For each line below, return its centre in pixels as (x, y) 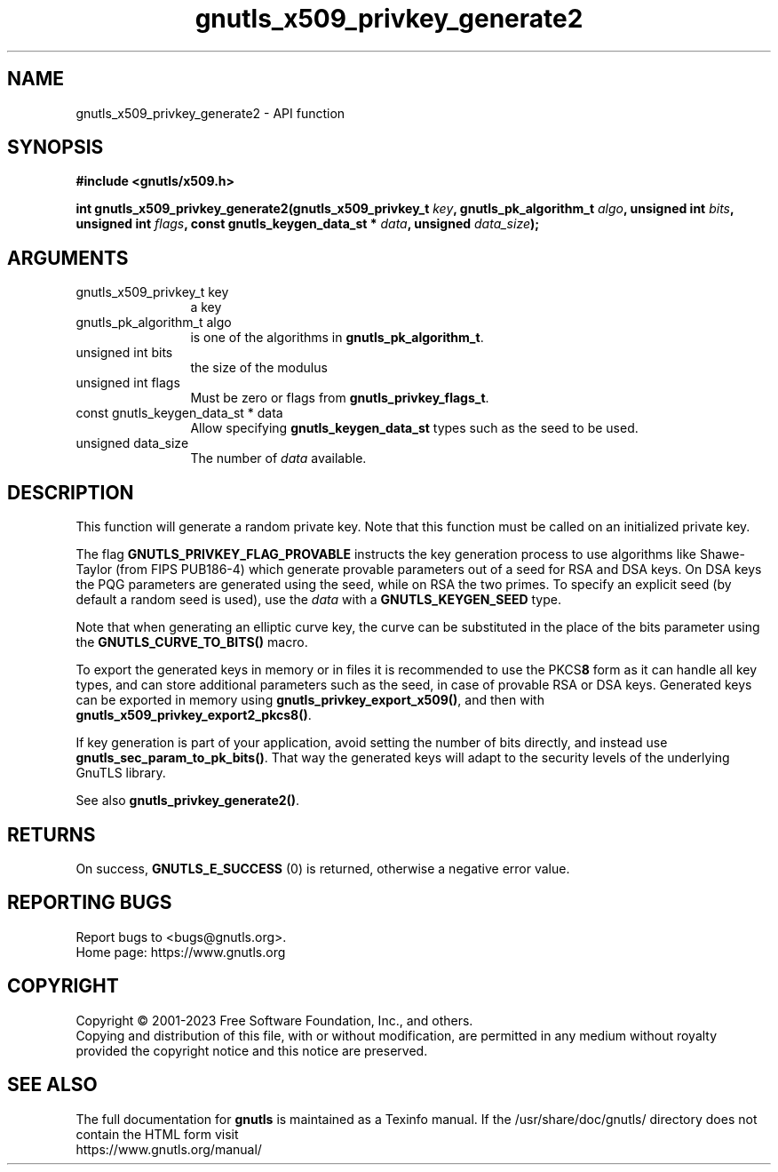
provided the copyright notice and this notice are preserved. (252, 1050)
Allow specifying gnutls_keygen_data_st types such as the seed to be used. (414, 428)
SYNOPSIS (56, 147)
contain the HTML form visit (157, 1134)
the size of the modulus (259, 368)
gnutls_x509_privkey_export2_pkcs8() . (194, 715)
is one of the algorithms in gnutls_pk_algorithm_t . (337, 338)
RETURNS (52, 834)
